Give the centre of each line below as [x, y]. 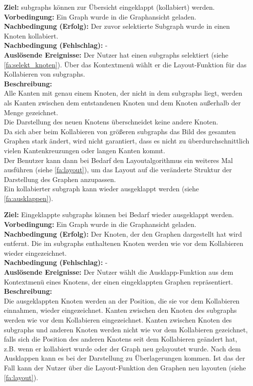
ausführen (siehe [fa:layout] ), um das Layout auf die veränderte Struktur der [118, 170]
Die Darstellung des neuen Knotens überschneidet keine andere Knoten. [111, 122]
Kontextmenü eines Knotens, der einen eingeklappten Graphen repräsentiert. [118, 281]
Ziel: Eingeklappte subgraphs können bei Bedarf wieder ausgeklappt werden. [119, 214]
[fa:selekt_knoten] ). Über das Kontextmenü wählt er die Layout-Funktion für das [125, 64]
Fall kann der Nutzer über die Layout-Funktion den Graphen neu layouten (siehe [125, 367]
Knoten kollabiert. [31, 35]
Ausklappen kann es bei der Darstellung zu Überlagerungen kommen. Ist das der [125, 358]
